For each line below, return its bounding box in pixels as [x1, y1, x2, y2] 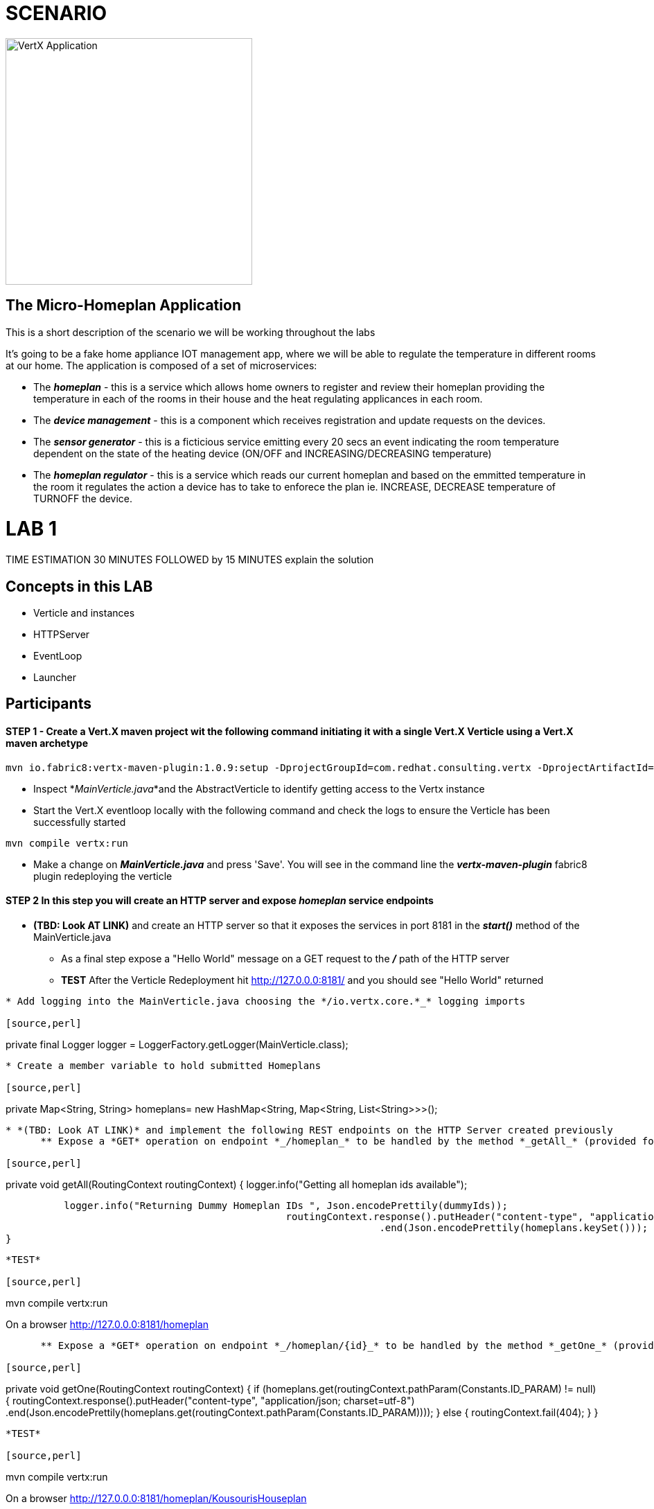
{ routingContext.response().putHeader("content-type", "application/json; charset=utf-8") [6, 1394, 415, 1406]
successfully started [33, 815, 126, 828]
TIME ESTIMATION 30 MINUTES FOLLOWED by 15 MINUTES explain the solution [6, 554, 374, 566]
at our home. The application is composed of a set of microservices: [6, 359, 317, 371]
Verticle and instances [33, 606, 135, 619]
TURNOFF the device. [33, 492, 133, 504]
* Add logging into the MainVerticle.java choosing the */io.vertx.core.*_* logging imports [6, 995, 526, 1007]
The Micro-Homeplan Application [6, 297, 241, 315]
